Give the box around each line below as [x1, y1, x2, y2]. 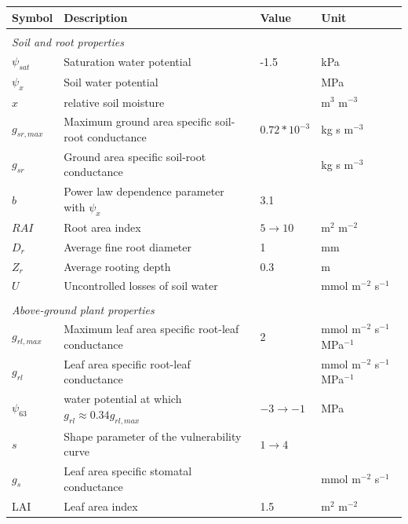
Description [64, 9, 128, 25]
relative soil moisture [64, 93, 165, 110]
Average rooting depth [64, 258, 171, 274]
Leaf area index [64, 497, 138, 514]
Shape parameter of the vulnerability [64, 427, 242, 444]
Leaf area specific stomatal [64, 463, 192, 479]
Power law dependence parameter [64, 183, 224, 200]
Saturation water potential [64, 53, 191, 70]
